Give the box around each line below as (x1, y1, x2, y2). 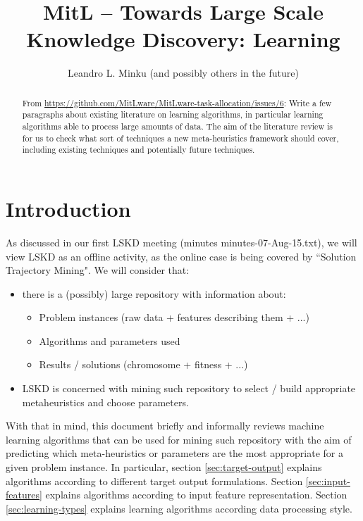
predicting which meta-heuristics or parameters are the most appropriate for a (6, 446, 343, 460)
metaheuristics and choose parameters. (22, 394, 189, 409)
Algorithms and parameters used (39, 333, 180, 348)
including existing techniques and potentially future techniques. (22, 144, 255, 156)
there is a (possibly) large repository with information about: (22, 286, 286, 301)
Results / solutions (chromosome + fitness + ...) (39, 357, 248, 372)
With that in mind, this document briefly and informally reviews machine (6, 418, 324, 433)
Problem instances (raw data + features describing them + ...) (39, 310, 309, 325)
